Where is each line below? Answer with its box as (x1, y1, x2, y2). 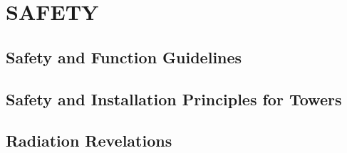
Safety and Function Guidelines (6, 46, 242, 68)
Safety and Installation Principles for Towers (6, 88, 342, 110)
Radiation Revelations (6, 130, 172, 152)
